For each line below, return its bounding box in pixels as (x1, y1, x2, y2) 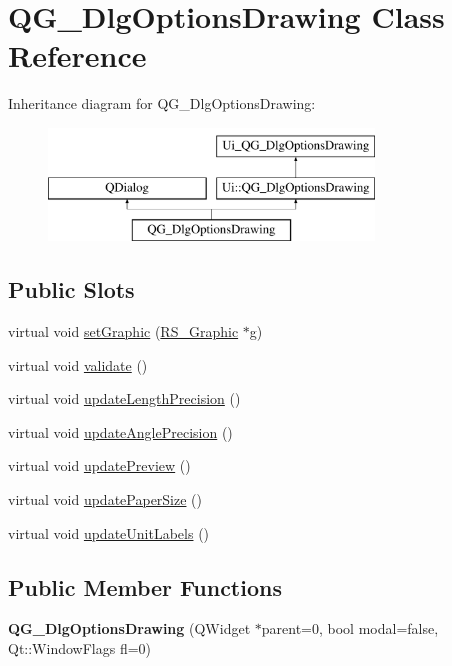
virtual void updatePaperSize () (8, 489, 203, 510)
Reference (8, 35, 147, 76)
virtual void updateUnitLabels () (8, 522, 210, 543)
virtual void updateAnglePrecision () (8, 421, 233, 442)
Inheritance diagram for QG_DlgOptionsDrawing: (8, 93, 316, 114)
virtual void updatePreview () (8, 455, 191, 476)
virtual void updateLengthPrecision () (8, 388, 241, 409)
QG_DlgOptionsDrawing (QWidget (8, 618, 251, 639)
